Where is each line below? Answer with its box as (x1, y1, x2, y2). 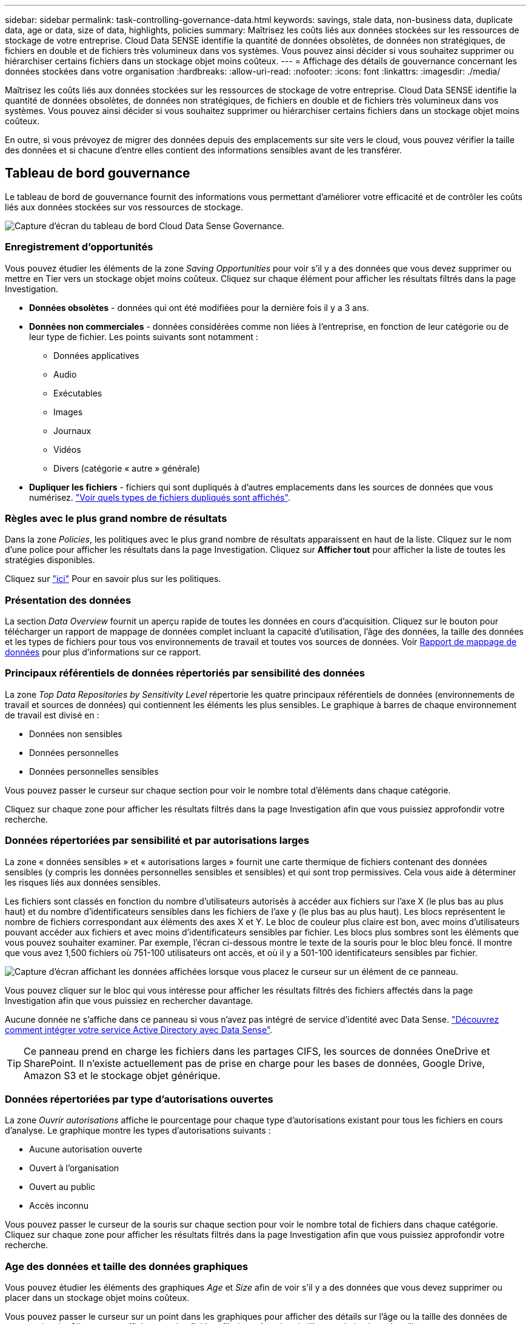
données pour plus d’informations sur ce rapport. (5, 647, 201, 658)
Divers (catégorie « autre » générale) (53, 463, 201, 473)
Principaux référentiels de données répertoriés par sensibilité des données (5, 667, 366, 680)
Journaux (53, 425, 92, 436)
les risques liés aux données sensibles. (5, 877, 161, 888)
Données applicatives (53, 350, 139, 361)
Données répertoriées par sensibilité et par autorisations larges (5, 834, 310, 847)
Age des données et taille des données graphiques (5, 1260, 249, 1272)
